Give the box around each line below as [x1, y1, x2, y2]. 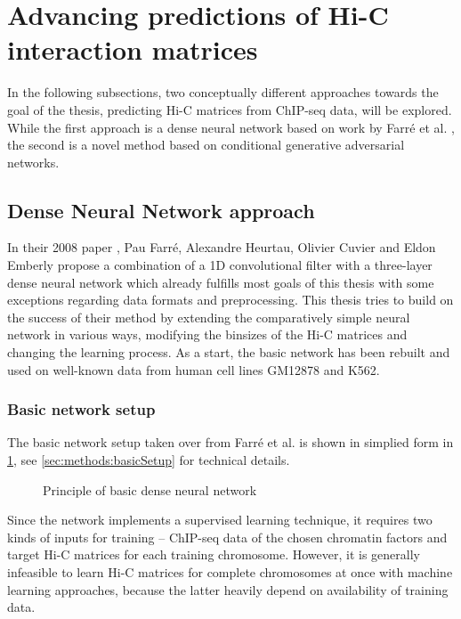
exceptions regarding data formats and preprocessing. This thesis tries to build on [7, 290, 454, 309]
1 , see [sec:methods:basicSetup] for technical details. [7, 451, 290, 469]
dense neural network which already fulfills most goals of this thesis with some [7, 273, 434, 291]
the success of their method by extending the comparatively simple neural [7, 307, 410, 326]
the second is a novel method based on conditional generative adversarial [7, 135, 405, 154]
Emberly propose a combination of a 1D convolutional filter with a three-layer [7, 256, 433, 274]
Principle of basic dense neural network [43, 480, 257, 499]
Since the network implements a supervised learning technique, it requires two [7, 510, 433, 529]
